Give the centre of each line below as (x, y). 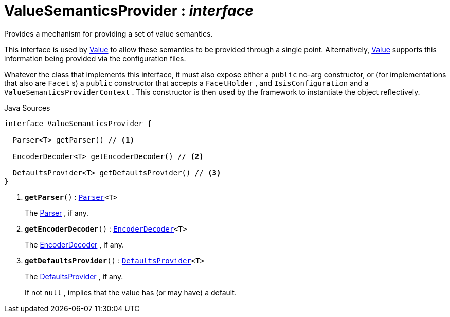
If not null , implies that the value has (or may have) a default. (131, 292)
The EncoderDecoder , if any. (75, 244)
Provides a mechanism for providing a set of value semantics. (109, 33)
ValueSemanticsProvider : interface (129, 11)
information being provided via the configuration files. (95, 58)
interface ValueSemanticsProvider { (78, 123)
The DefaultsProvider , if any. (74, 276)
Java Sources (27, 108)
